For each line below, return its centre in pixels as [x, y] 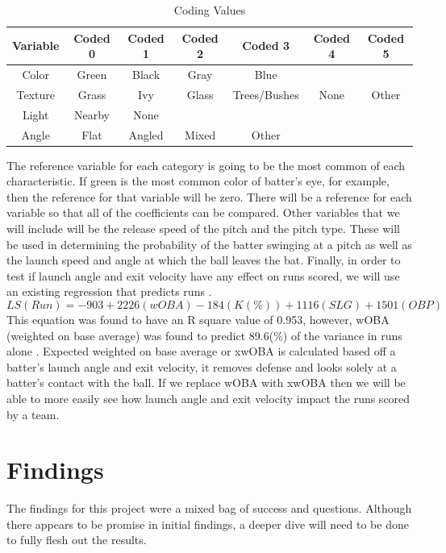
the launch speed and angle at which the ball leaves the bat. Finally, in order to [204, 260]
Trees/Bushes [266, 94]
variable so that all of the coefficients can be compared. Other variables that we [203, 212]
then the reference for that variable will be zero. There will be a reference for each [209, 196]
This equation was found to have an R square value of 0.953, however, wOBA [198, 319]
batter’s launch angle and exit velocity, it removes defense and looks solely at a [202, 366]
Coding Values [210, 10]
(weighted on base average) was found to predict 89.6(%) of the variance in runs [204, 335]
